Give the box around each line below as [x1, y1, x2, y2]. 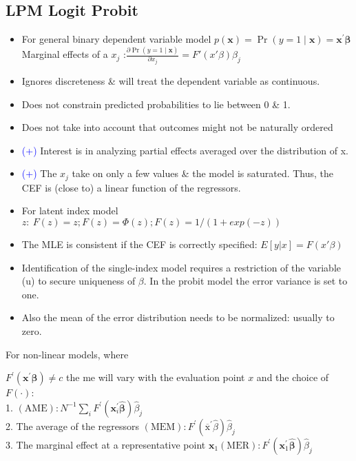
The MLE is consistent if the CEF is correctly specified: [21, 237, 258, 252]
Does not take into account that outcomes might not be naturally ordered [21, 120, 333, 134]
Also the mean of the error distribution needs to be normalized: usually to [21, 310, 335, 325]
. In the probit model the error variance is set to [143, 274, 348, 288]
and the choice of [256, 370, 329, 385]
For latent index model [21, 203, 118, 218]
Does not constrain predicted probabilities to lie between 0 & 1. [21, 96, 291, 111]
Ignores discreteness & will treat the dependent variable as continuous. [21, 74, 320, 88]
